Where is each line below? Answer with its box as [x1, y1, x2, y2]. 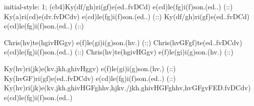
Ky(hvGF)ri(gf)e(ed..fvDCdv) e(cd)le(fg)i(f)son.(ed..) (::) [4, 73, 176, 83]
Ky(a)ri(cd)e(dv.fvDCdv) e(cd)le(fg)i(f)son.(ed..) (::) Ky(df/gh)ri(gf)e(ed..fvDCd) [4, 11, 250, 21]
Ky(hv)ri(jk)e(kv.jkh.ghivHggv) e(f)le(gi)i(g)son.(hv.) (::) [4, 63, 176, 73]
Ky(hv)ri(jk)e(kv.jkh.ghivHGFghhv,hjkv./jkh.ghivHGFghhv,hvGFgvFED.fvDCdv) [4, 82, 251, 93]
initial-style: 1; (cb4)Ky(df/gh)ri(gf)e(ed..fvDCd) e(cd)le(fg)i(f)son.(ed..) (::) [4, 1, 233, 11]
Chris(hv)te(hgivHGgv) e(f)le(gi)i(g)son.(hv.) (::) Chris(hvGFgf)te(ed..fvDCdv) [4, 37, 242, 47]
